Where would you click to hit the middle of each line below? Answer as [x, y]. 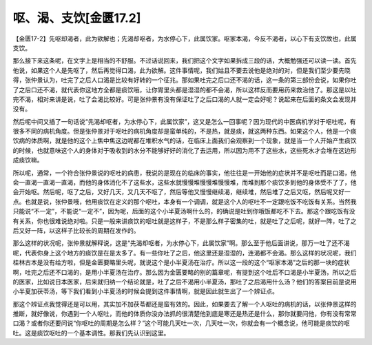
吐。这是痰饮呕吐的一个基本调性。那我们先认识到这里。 [91, 333]
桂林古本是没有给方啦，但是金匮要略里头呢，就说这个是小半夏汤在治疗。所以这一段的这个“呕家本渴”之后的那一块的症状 [182, 262]
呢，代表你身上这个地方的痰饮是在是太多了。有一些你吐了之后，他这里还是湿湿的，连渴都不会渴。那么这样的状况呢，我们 [185, 253]
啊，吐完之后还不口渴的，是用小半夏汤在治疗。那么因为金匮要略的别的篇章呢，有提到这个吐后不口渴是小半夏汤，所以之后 [185, 272]
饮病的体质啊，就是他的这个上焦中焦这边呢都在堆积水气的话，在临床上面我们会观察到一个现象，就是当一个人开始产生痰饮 [185, 140]
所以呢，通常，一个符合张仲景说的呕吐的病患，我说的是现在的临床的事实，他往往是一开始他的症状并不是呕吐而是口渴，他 [185, 173]
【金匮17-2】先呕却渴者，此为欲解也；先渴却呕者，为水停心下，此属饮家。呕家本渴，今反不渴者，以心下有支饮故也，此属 [185, 39]
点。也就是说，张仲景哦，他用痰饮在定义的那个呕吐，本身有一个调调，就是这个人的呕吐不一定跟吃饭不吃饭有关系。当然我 [185, 201]
